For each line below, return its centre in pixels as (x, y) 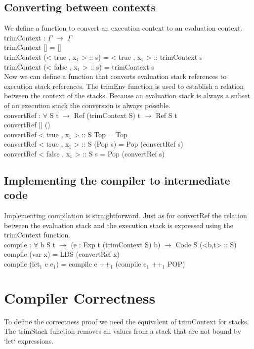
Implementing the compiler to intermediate (117, 180)
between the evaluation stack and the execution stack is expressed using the (119, 225)
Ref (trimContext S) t (107, 115)
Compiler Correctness (80, 297)
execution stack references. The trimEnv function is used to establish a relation (124, 86)
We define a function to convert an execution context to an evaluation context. (123, 28)
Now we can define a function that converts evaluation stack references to (115, 76)
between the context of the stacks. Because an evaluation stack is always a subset (127, 96)
